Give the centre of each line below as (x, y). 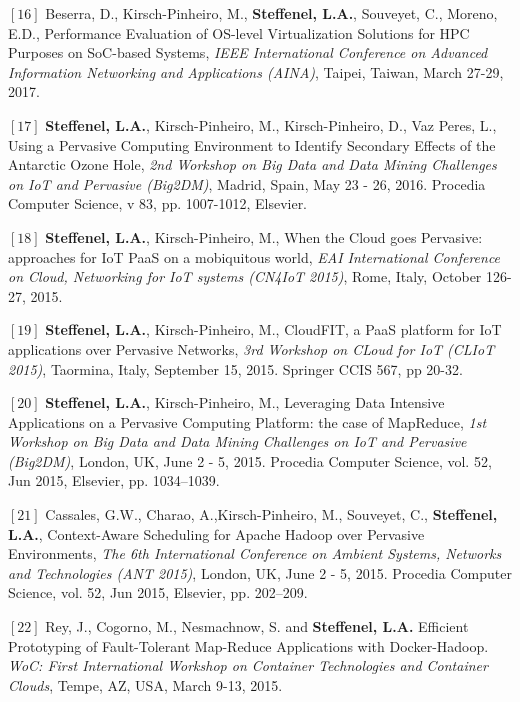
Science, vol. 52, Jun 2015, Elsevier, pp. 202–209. (158, 592)
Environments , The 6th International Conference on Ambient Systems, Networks (255, 553)
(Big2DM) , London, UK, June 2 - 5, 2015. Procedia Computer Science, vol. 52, (250, 460)
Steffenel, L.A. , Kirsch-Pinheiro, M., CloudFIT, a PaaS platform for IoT (273, 329)
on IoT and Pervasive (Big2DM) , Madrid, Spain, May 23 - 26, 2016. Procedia (247, 183)
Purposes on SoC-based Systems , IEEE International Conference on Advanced (248, 52)
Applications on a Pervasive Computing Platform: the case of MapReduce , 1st (247, 421)
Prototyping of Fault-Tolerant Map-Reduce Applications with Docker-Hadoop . (248, 645)
